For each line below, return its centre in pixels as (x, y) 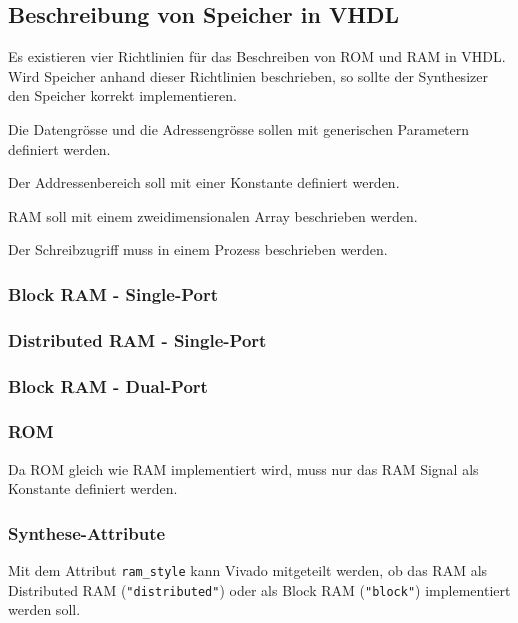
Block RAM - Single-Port (113, 293)
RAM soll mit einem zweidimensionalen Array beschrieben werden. (213, 215)
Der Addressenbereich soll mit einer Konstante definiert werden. (204, 182)
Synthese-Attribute (87, 532)
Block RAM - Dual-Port (108, 385)
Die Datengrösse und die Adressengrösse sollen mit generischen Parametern (239, 128)
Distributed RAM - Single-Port (137, 339)
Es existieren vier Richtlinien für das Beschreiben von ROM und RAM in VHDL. (257, 56)
